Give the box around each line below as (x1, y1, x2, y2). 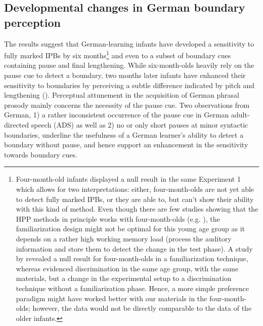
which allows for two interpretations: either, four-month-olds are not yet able (16, 183, 254, 194)
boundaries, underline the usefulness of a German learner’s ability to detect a (4, 129, 244, 140)
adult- (231, 109, 250, 120)
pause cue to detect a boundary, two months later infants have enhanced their (4, 70, 246, 80)
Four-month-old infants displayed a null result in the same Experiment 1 (16, 174, 241, 184)
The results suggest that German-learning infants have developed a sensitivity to (4, 38, 254, 49)
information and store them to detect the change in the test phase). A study (16, 243, 253, 254)
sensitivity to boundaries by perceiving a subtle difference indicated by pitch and (4, 79, 255, 90)
